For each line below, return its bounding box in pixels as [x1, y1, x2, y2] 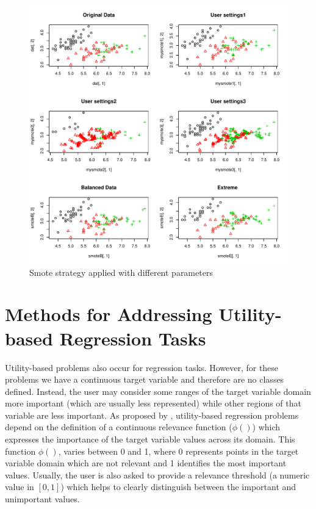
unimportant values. [5, 493, 80, 505]
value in [5, 480, 34, 493]
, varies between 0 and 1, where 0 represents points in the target [58, 444, 299, 457]
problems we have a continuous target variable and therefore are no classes [5, 373, 284, 386]
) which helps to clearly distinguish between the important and [60, 480, 296, 493]
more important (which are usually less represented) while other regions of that [5, 397, 301, 410]
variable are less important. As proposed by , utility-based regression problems [5, 408, 299, 421]
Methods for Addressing [5, 301, 212, 327]
